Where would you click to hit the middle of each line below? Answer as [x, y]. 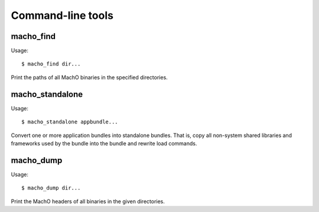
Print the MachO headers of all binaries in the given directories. [88, 201]
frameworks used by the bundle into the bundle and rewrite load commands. [104, 143]
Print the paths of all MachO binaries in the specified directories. [89, 77]
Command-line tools [62, 15]
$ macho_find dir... [51, 64]
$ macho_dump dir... [51, 188]
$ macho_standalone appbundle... [70, 122]
